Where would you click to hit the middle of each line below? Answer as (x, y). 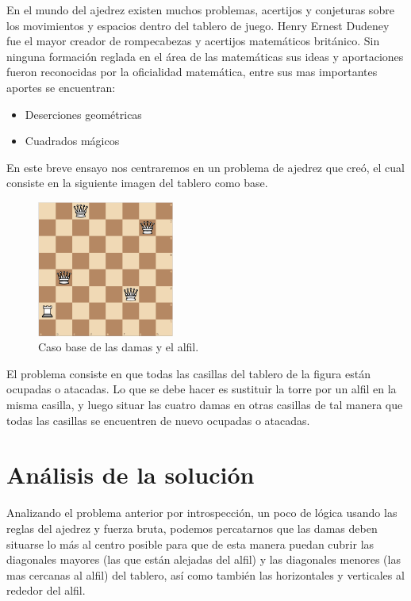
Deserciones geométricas (83, 114)
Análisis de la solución (131, 475)
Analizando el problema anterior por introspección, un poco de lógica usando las (202, 513)
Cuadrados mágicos (72, 141)
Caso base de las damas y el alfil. (119, 347)
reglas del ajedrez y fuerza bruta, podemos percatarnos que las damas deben (192, 528)
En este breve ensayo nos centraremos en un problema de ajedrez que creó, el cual (205, 167)
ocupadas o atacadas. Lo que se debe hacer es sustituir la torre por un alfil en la (202, 389)
